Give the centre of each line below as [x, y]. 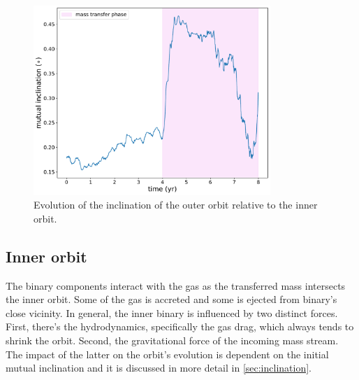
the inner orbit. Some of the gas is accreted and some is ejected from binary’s [171, 299]
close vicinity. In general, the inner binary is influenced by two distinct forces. [172, 312]
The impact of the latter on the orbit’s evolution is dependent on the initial [167, 354]
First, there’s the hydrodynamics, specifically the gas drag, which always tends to [180, 326]
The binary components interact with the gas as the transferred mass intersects [176, 285]
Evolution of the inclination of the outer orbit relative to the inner [176, 205]
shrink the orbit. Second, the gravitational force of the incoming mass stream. [172, 340]
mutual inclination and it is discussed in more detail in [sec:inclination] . [159, 368]
